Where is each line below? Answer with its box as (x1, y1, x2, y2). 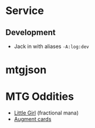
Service (5, 4, 45, 18)
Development (5, 27, 56, 37)
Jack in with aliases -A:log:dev (13, 43, 89, 50)
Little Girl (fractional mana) (13, 109, 79, 116)
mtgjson (5, 63, 47, 77)
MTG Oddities (5, 90, 74, 103)
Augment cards (13, 116, 52, 123)
